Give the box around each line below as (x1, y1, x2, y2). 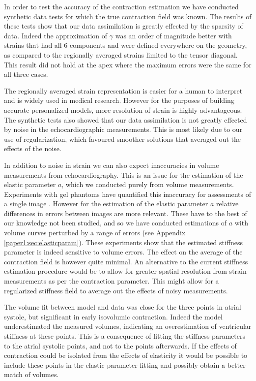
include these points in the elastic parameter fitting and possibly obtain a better (4, 359, 246, 370)
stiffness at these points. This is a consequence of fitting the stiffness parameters (4, 331, 245, 341)
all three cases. (4, 69, 48, 79)
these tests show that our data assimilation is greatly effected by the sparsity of (4, 21, 243, 31)
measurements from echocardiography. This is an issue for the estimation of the (4, 169, 243, 180)
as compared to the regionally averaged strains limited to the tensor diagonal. (4, 49, 238, 60)
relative (216, 198, 239, 209)
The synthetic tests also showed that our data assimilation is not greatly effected (4, 114, 247, 125)
